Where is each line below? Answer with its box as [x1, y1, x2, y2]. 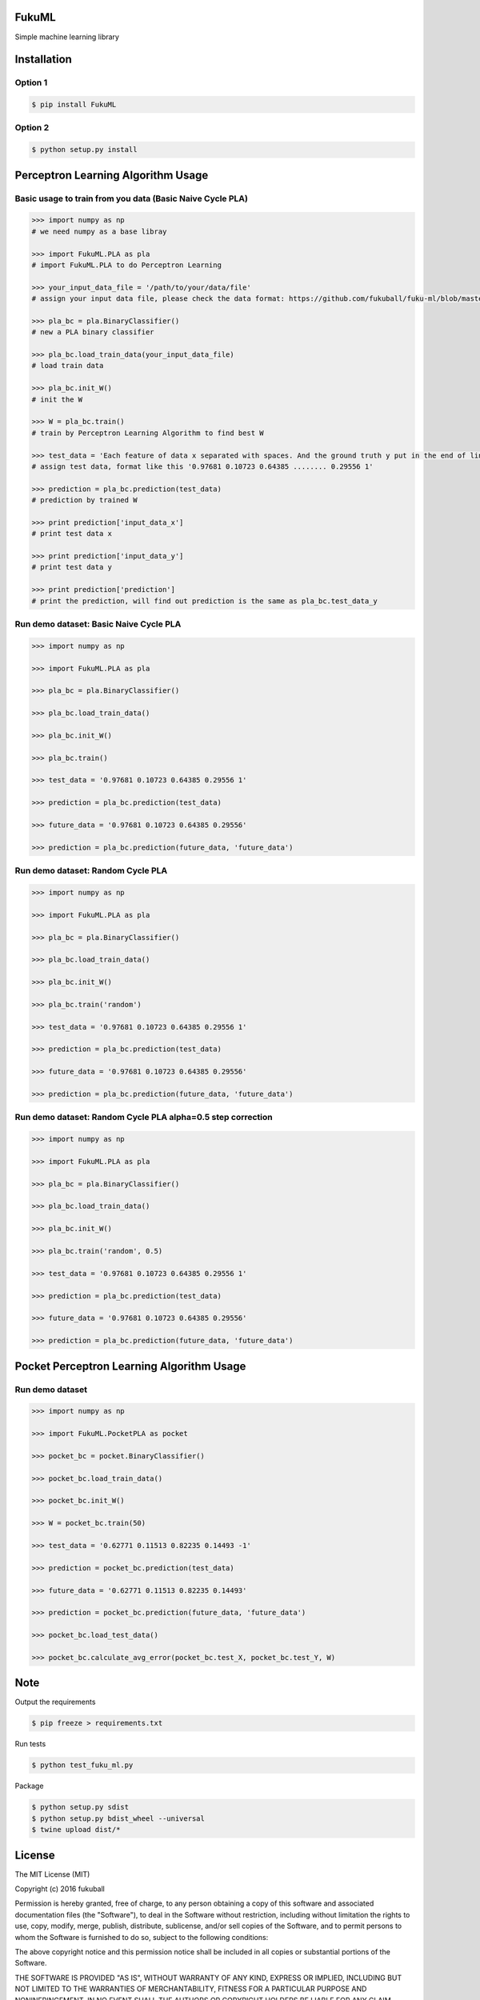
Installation [14, 53, 72, 66]
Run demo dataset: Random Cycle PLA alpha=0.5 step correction [14, 1112, 273, 1123]
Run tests [14, 1739, 46, 1749]
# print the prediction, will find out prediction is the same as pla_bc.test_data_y [31, 596, 378, 606]
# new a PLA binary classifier [31, 328, 155, 337]
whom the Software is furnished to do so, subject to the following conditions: [14, 1932, 269, 1942]
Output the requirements [14, 1697, 96, 1707]
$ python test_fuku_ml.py [31, 1761, 134, 1770]
